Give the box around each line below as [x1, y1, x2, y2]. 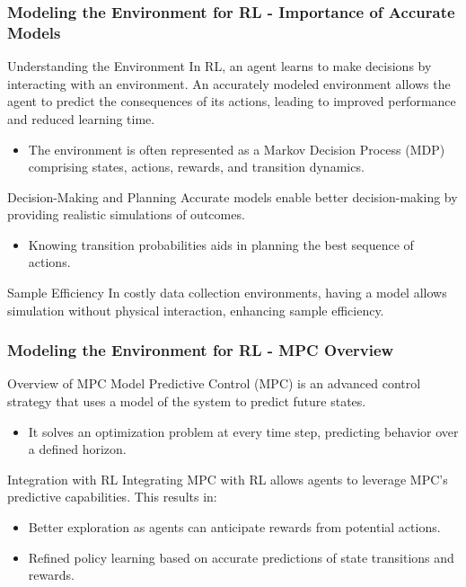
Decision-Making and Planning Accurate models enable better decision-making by [7, 187, 458, 206]
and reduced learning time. [7, 109, 155, 128]
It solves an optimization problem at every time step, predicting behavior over [28, 422, 459, 440]
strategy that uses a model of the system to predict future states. [7, 392, 366, 411]
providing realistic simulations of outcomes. [7, 205, 245, 224]
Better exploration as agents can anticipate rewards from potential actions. [28, 518, 441, 537]
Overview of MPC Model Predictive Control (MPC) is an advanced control [7, 374, 421, 393]
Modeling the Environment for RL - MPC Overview [7, 339, 394, 361]
